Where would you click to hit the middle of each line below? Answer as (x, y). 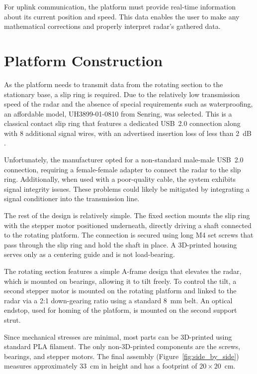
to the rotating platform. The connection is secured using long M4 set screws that (129, 235)
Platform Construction (84, 60)
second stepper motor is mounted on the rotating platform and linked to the (120, 291)
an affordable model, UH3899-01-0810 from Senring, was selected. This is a (118, 113)
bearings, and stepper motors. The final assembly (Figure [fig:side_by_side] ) (122, 356)
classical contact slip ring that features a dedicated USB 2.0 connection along (122, 123)
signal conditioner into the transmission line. (72, 198)
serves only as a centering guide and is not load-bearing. (89, 254)
